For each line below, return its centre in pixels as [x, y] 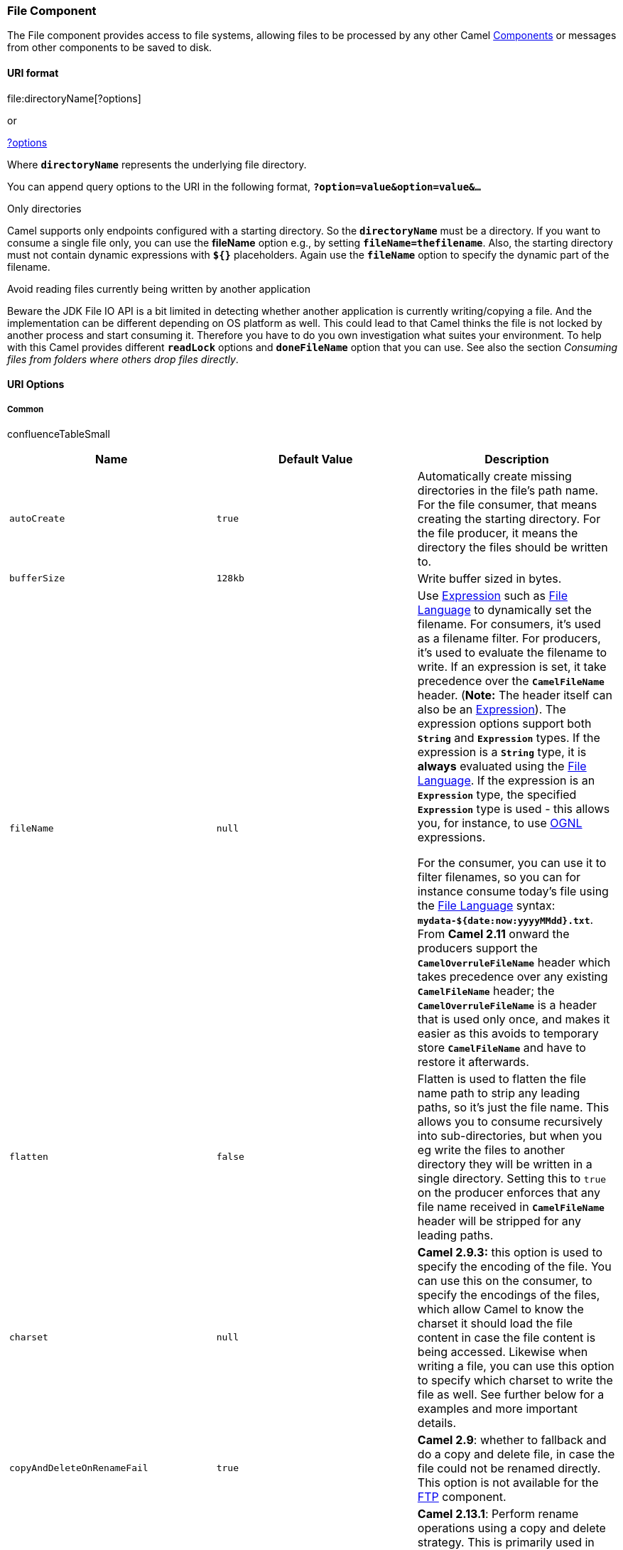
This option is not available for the [508, 1482]
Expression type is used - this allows [514, 808]
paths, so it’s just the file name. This [513, 1107]
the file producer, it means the [498, 533]
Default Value [315, 459]
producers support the [477, 948]
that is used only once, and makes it [514, 1019]
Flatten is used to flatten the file [502, 1078]
